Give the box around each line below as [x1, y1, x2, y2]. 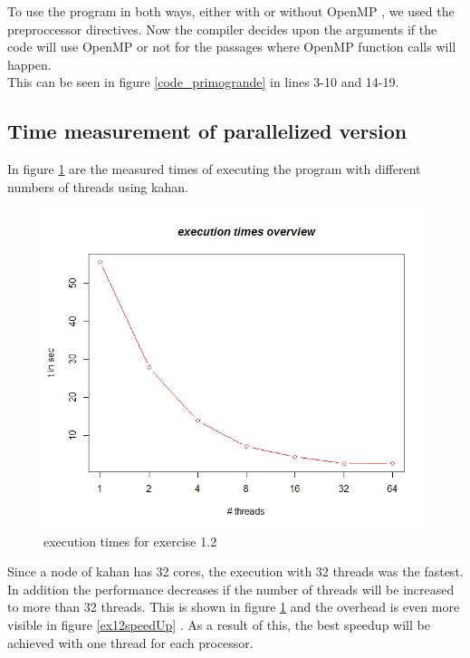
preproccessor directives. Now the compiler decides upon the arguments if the [7, 19, 437, 38]
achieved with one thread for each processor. [7, 633, 254, 652]
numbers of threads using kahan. [7, 177, 188, 196]
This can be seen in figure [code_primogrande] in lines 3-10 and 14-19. [7, 73, 399, 92]
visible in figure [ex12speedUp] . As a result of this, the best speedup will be [7, 614, 430, 634]
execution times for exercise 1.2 [43, 531, 217, 550]
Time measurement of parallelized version [7, 117, 408, 145]
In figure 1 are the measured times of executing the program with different [7, 160, 421, 179]
